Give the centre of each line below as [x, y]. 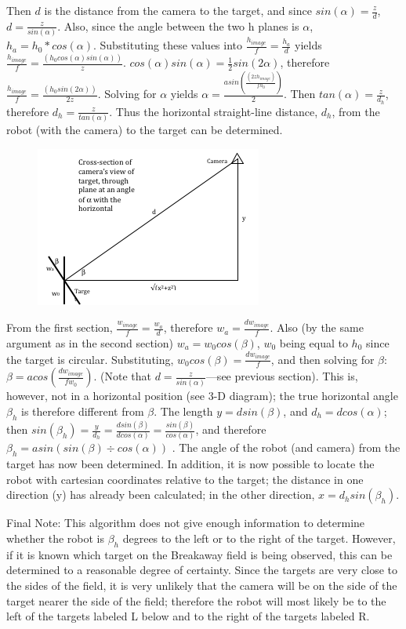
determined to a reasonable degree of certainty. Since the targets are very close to [202, 570]
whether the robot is [55, 538]
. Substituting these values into [168, 45]
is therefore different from [83, 411]
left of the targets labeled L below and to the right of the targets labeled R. [188, 616]
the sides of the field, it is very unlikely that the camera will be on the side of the [202, 585]
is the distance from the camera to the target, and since [178, 10]
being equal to [314, 342]
